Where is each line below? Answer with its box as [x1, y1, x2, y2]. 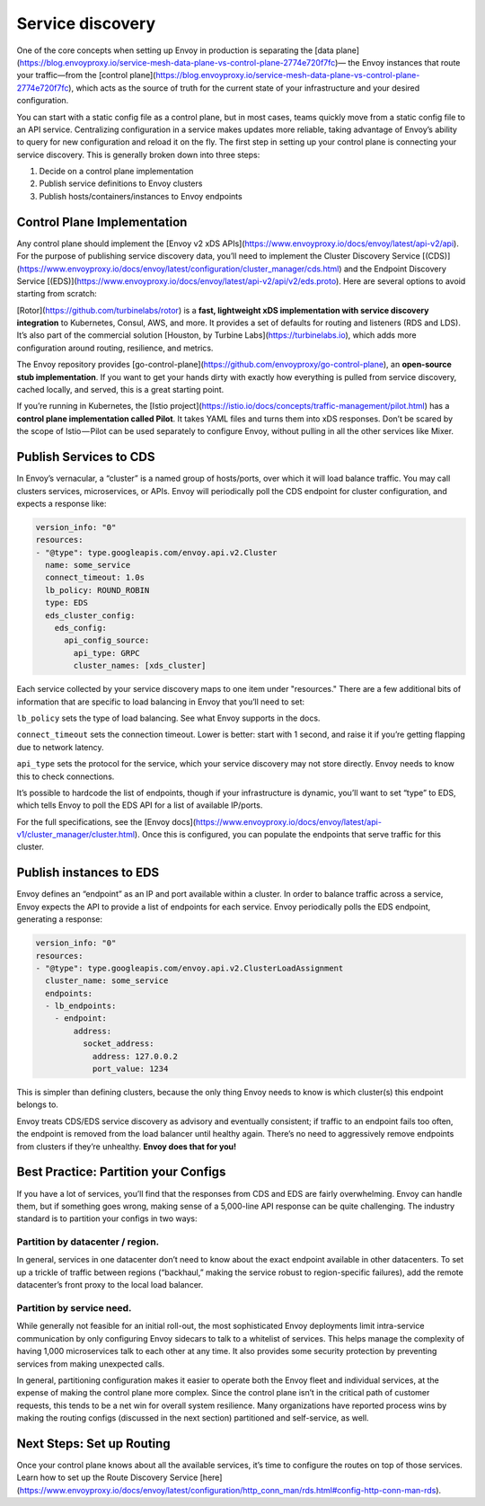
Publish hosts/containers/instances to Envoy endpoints [39, 190, 242, 201]
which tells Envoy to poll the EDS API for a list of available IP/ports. [16, 800, 263, 811]
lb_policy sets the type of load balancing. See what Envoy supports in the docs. [16, 713, 321, 723]
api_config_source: [64, 635, 150, 646]
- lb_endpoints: [45, 1001, 117, 1011]
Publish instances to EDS [16, 865, 160, 881]
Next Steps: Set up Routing [16, 1436, 171, 1451]
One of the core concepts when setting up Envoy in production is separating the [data [16, 45, 334, 56]
